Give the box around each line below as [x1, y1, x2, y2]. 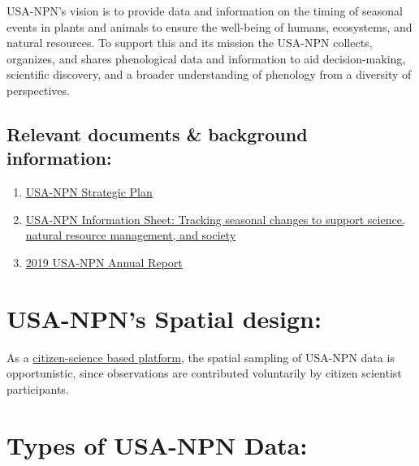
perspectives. [6, 81, 70, 98]
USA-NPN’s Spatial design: [6, 301, 322, 334]
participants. [6, 380, 69, 397]
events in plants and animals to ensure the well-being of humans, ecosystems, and [6, 18, 413, 35]
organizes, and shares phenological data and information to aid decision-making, [6, 50, 406, 67]
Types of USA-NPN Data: [6, 428, 308, 461]
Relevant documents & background [6, 121, 308, 146]
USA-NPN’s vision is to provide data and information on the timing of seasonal [6, 2, 403, 19]
